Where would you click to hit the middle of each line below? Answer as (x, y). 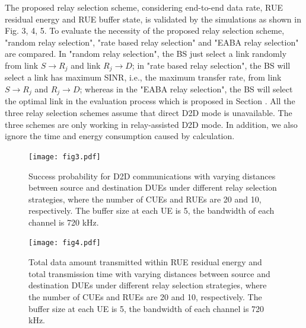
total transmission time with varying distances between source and (149, 273)
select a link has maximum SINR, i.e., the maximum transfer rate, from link (143, 77)
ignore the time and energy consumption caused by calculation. (120, 136)
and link (86, 65)
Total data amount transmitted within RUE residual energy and (145, 262)
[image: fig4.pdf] (65, 243)
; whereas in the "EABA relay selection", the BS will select (186, 89)
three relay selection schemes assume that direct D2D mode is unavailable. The (149, 113)
